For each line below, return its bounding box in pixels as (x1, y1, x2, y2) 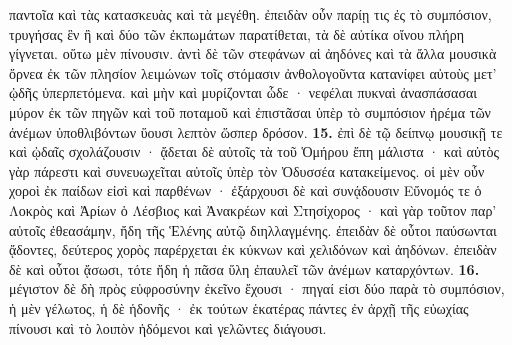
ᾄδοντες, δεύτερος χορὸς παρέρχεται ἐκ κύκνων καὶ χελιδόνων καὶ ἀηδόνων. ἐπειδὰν (9, 239, 497, 260)
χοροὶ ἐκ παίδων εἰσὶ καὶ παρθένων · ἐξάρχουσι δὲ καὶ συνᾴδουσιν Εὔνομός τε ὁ (9, 180, 482, 201)
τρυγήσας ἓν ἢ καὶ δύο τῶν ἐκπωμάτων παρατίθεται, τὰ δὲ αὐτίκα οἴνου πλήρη (9, 23, 464, 44)
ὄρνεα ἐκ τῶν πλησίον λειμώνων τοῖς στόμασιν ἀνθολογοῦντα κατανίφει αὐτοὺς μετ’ (9, 62, 497, 83)
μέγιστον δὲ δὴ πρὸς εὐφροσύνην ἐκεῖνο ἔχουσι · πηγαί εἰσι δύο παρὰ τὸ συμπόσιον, (9, 278, 505, 299)
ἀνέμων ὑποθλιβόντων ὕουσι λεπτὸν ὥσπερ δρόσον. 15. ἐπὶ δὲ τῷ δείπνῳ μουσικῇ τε (9, 121, 503, 142)
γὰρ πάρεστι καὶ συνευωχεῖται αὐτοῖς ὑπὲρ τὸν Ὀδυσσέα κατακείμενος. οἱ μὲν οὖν (9, 160, 485, 181)
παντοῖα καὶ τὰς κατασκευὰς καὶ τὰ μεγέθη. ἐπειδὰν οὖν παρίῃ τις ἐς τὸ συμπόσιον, (9, 4, 492, 24)
